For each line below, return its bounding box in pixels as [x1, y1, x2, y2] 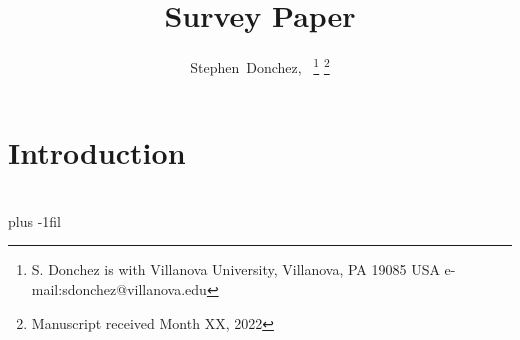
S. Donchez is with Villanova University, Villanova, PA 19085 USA [31, 259, 440, 280]
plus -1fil [8, 210, 61, 231]
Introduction [8, 132, 186, 173]
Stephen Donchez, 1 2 [190, 54, 330, 77]
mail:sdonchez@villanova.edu [31, 278, 207, 299]
